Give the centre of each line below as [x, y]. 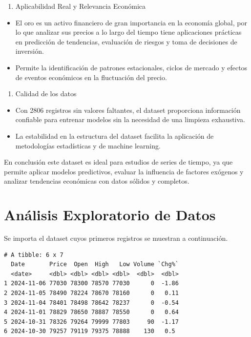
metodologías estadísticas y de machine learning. [88, 145]
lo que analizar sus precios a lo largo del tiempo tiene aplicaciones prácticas [128, 32]
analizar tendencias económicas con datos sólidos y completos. [97, 181]
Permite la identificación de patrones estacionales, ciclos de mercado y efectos [131, 67]
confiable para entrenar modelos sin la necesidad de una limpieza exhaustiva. [130, 119]
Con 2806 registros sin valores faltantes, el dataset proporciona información [128, 110]
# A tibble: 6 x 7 [34, 255]
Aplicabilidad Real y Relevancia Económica [80, 6]
